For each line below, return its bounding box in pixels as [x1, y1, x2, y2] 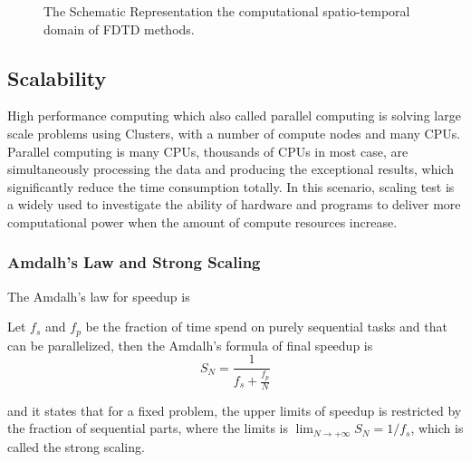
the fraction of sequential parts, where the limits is [7, 419, 288, 438]
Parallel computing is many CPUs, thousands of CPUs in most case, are [7, 141, 409, 160]
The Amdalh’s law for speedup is [7, 286, 190, 305]
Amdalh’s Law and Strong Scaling [7, 251, 261, 274]
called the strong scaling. [7, 437, 145, 456]
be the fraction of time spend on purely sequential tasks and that [85, 317, 447, 336]
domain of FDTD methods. [43, 19, 195, 38]
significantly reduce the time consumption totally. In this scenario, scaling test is [7, 177, 455, 196]
